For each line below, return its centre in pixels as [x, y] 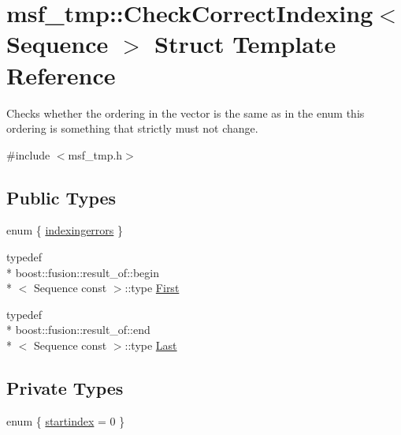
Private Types [65, 388]
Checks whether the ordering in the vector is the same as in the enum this [186, 112]
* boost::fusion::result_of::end [78, 330]
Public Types [61, 197]
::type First [152, 288]
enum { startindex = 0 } [66, 420]
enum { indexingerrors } [65, 230]
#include [28, 154]
